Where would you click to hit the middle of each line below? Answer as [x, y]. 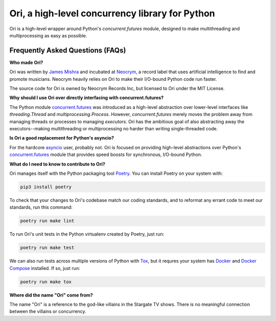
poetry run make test [47, 248]
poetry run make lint [47, 221]
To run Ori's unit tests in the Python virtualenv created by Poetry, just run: [87, 234]
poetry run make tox [46, 282]
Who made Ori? [26, 62]
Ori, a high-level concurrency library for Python [112, 13]
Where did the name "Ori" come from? [51, 295]
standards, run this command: [41, 208]
